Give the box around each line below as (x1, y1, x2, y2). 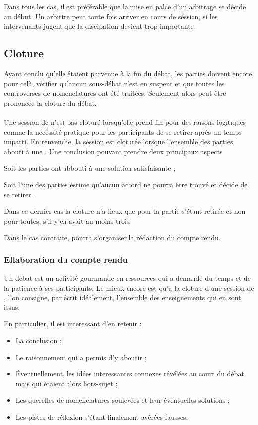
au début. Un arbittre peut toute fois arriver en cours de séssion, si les (4, 11, 218, 21)
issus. (4, 302, 20, 312)
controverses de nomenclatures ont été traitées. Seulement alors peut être (4, 88, 226, 98)
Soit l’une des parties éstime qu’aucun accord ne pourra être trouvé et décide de (4, 179, 248, 189)
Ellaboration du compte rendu (4, 253, 128, 265)
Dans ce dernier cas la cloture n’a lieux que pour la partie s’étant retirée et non (4, 206, 246, 216)
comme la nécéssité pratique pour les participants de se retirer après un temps (4, 126, 242, 137)
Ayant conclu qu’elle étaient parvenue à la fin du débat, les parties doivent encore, (4, 68, 254, 78)
